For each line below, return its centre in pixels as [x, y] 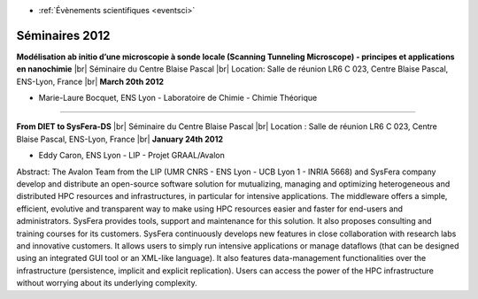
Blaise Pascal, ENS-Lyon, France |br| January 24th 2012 [120, 139]
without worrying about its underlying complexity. [107, 283]
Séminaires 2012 [63, 35]
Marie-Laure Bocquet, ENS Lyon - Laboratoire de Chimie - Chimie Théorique [178, 98]
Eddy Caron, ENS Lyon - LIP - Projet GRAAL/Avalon [132, 156]
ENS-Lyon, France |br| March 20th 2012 [90, 81]
